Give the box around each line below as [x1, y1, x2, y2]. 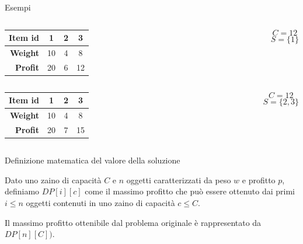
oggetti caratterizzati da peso [126, 173, 231, 186]
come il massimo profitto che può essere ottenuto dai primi [85, 185, 295, 197]
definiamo [5, 185, 40, 197]
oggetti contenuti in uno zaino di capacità [26, 196, 175, 208]
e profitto [242, 173, 276, 186]
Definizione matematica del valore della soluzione [5, 154, 180, 166]
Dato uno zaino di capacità [5, 173, 102, 186]
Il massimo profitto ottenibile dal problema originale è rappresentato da [5, 216, 262, 228]
